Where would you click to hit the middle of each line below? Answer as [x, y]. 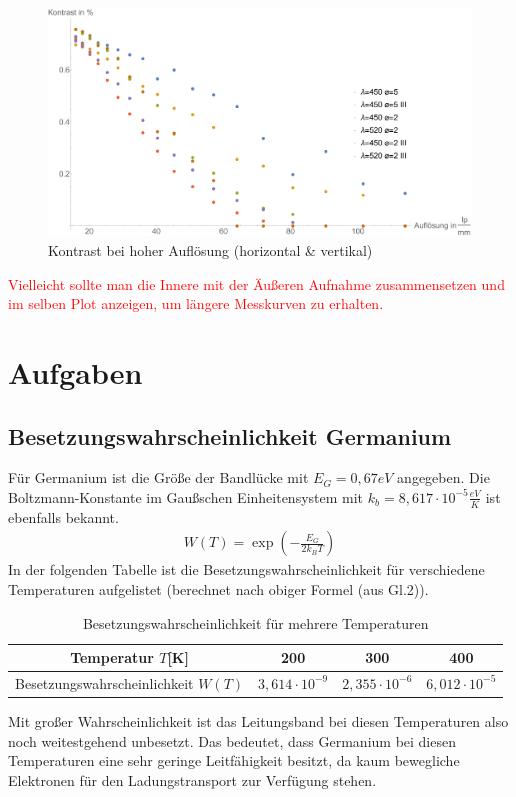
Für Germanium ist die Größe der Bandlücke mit [158, 477]
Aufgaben [75, 371]
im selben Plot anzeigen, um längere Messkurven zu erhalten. [196, 303]
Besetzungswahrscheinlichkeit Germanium [230, 435]
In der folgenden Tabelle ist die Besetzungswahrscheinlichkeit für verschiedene [246, 569]
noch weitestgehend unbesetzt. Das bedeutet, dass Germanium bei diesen [232, 740]
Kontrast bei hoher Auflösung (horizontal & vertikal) [210, 249]
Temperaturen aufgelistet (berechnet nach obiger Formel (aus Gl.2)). [218, 588]
